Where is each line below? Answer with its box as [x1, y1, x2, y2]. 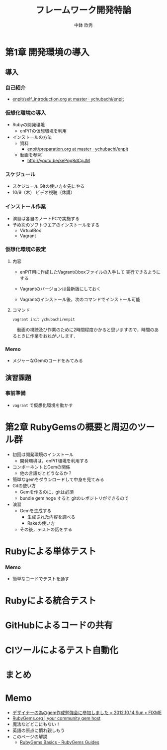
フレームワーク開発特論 [35, 4, 132, 16]
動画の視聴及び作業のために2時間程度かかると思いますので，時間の [16, 327, 155, 333]
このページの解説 [12, 734, 48, 740]
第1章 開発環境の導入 [5, 46, 89, 58]
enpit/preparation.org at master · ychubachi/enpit [27, 146, 128, 152]
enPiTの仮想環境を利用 [19, 128, 67, 134]
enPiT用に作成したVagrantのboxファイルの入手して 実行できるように [19, 269, 161, 275]
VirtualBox [19, 227, 41, 233]
